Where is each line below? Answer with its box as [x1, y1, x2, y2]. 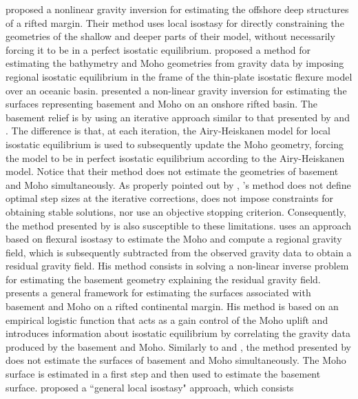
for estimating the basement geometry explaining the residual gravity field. [6, 272, 321, 286]
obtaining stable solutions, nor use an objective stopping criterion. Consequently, [6, 204, 346, 218]
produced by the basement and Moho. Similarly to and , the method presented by [6, 339, 351, 354]
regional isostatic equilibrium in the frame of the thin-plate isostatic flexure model [6, 69, 352, 83]
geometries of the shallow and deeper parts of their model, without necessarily [6, 29, 335, 43]
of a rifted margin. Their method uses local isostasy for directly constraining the [6, 15, 344, 30]
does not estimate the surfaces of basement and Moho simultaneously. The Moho [6, 353, 346, 367]
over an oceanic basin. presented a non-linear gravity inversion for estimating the [6, 83, 347, 97]
